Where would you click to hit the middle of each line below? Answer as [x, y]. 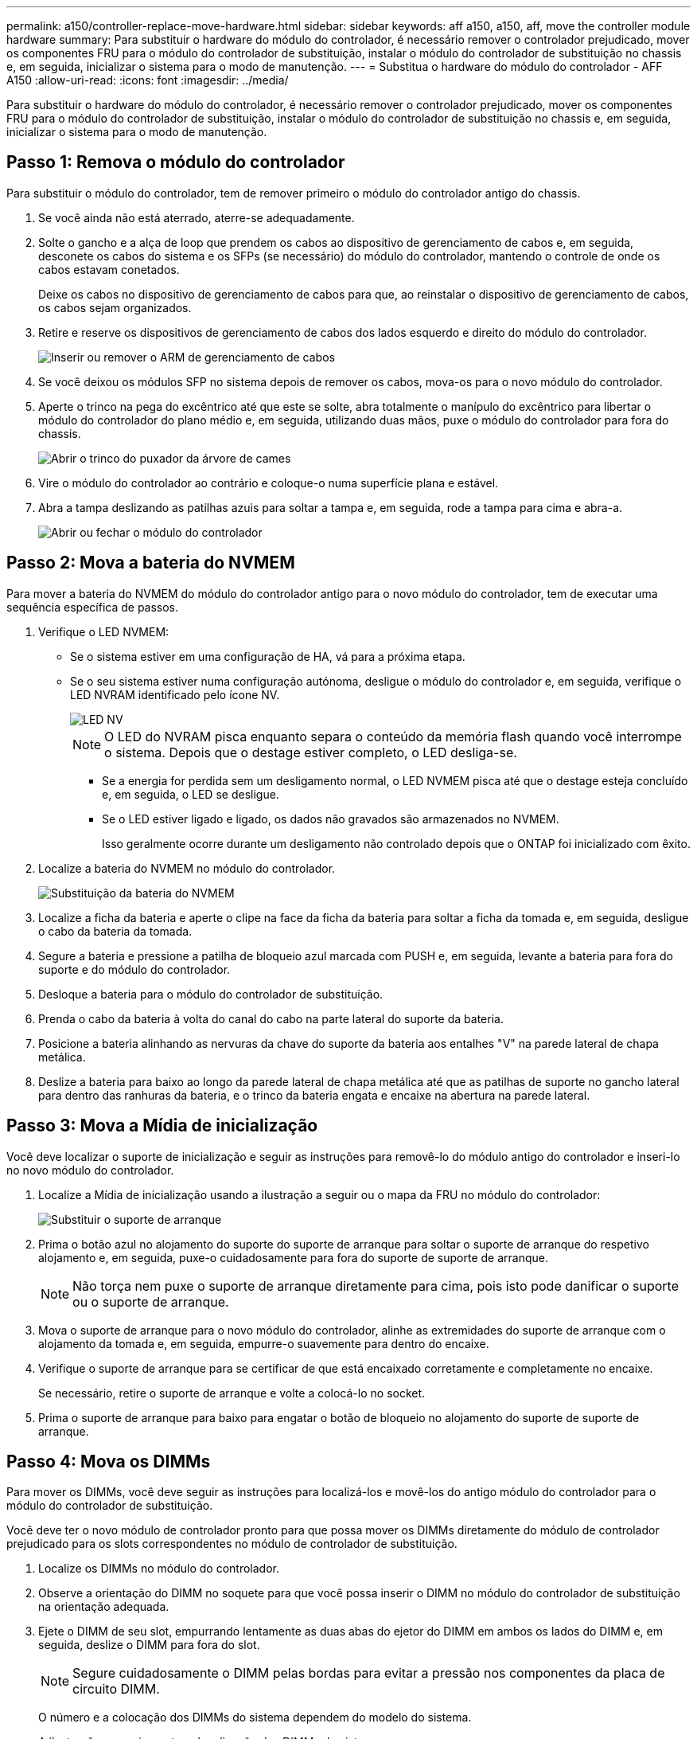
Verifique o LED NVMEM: [104, 631]
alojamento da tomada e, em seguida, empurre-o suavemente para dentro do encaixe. [264, 1343]
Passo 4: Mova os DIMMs [109, 1461]
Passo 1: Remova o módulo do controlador [176, 162]
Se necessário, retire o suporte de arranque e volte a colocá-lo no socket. [232, 1393]
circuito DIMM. [116, 1689]
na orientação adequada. [104, 1607]
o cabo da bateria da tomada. [115, 931]
